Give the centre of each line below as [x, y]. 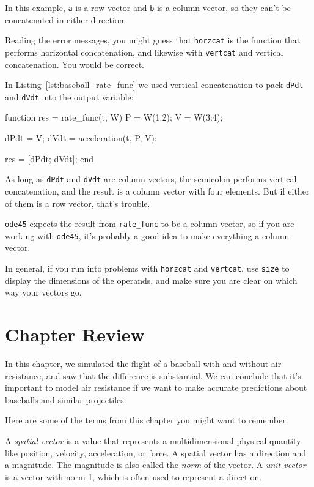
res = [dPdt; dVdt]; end [49, 158]
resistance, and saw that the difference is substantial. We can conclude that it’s [153, 375]
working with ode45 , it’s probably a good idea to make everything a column [147, 235]
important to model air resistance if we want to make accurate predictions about [156, 388]
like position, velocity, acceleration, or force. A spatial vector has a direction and [156, 452]
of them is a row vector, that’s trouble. [78, 203]
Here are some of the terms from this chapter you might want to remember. [147, 420]
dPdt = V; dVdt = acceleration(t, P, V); [81, 138]
